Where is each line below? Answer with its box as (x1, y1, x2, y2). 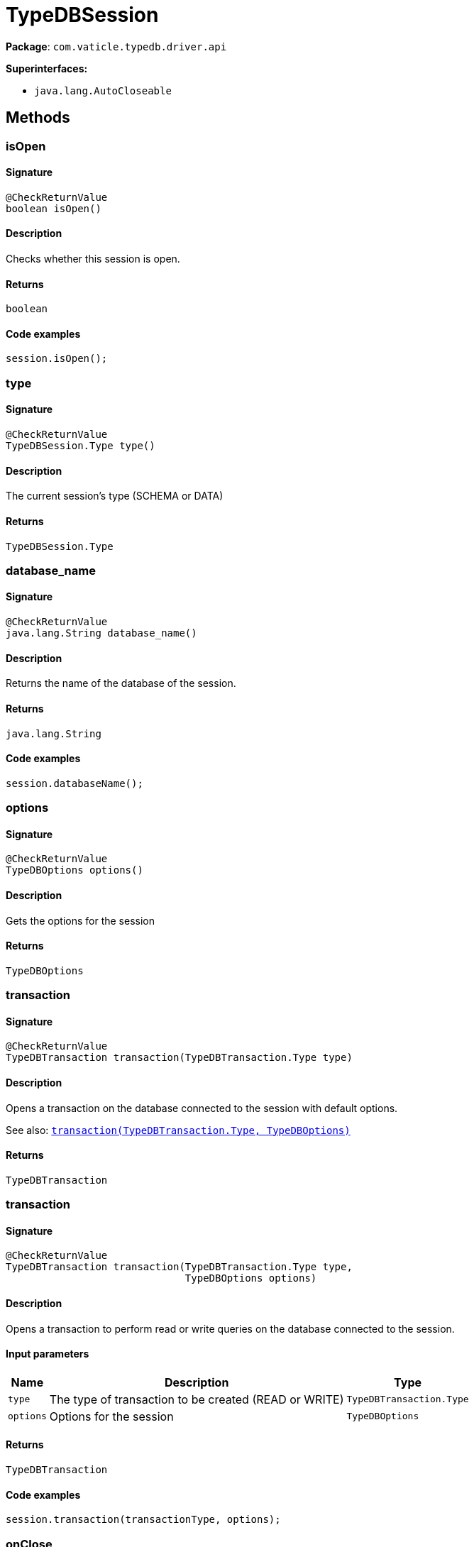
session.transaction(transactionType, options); (6, 1514, 281, 1526)
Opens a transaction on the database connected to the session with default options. (6, 1101, 398, 1114)
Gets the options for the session (6, 914, 155, 927)
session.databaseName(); (6, 777, 143, 789)
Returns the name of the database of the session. (6, 677, 236, 690)
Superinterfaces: (6, 62, 88, 75)
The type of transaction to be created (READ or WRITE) (49, 1392, 344, 1406)
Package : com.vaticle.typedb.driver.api (6, 40, 227, 53)
